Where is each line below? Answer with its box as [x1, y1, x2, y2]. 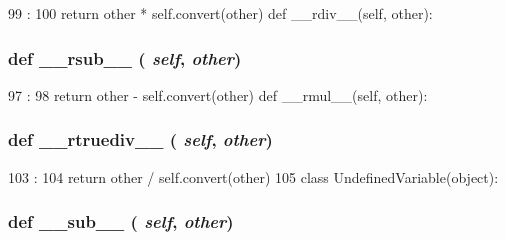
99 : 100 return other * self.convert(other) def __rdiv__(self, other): [8, 3, 433, 23]
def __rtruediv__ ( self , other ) [8, 127, 273, 152]
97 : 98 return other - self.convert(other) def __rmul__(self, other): [8, 84, 428, 105]
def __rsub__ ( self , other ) [8, 45, 242, 70]
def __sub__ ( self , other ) [8, 209, 234, 234]
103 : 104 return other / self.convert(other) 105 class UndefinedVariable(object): [8, 166, 499, 187]
